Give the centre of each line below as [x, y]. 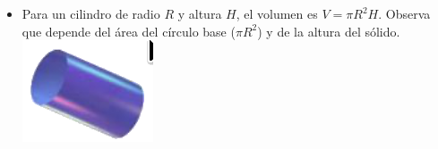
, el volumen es [277, 13]
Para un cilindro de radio [91, 13]
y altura [200, 13]
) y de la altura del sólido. [329, 31]
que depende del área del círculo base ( [129, 31]
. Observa [404, 13]
